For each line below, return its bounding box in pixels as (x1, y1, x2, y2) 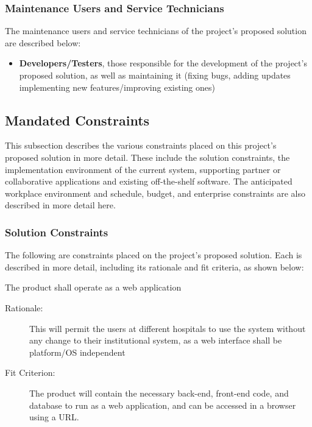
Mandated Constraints (5, 110, 150, 129)
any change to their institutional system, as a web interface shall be (29, 334, 282, 347)
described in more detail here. (5, 199, 116, 211)
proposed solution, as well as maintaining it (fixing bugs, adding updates (19, 69, 291, 81)
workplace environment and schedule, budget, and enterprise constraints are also (5, 186, 305, 199)
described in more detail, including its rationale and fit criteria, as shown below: (5, 260, 304, 273)
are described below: (5, 36, 81, 49)
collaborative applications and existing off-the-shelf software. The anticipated (5, 175, 292, 188)
